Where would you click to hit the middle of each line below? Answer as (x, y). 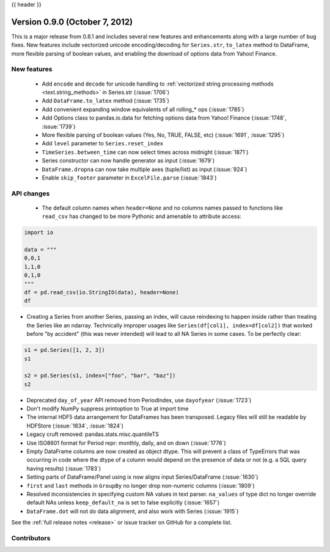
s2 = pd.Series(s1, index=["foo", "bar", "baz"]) (100, 376)
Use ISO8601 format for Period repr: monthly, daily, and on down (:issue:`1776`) (126, 443)
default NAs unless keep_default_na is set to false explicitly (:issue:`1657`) (123, 503)
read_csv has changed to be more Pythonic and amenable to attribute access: (141, 216)
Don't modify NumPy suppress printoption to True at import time (108, 409)
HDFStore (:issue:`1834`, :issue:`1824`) (75, 426)
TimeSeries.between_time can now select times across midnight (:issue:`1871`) (145, 152)
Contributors (31, 538)
